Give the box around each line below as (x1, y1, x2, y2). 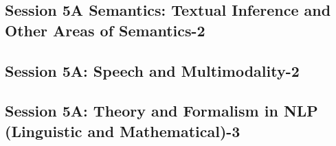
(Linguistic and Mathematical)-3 (5, 120, 240, 141)
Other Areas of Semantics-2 (5, 19, 205, 40)
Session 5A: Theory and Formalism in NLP (5, 100, 318, 121)
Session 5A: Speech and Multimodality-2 (5, 60, 300, 81)
